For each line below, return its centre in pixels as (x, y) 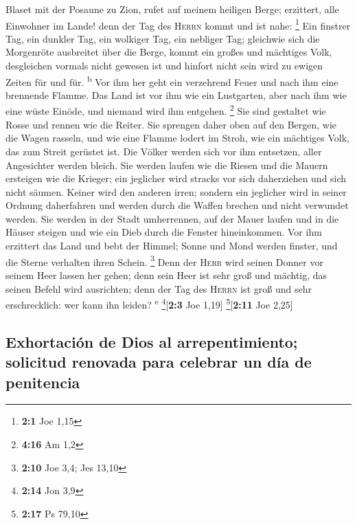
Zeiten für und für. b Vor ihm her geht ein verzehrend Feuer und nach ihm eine (172, 80)
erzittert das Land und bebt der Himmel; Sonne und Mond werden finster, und (172, 246)
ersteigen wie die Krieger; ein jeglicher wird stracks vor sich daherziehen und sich (176, 178)
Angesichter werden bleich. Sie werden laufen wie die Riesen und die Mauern (167, 165)
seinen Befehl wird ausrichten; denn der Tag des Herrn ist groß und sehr (159, 288)
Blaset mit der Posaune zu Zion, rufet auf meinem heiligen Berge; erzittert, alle (172, 9)
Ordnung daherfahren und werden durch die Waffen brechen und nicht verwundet (177, 205)
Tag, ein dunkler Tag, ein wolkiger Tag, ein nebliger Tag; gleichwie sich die (163, 38)
